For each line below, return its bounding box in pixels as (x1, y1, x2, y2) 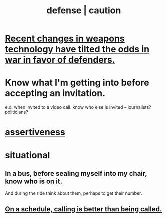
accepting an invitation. (5, 88, 106, 99)
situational (5, 149, 50, 161)
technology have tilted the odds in (5, 44, 150, 55)
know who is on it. (5, 177, 63, 185)
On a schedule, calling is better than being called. (5, 205, 162, 213)
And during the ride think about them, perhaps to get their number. (5, 190, 142, 196)
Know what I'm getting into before (5, 77, 149, 88)
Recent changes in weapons (5, 33, 125, 44)
